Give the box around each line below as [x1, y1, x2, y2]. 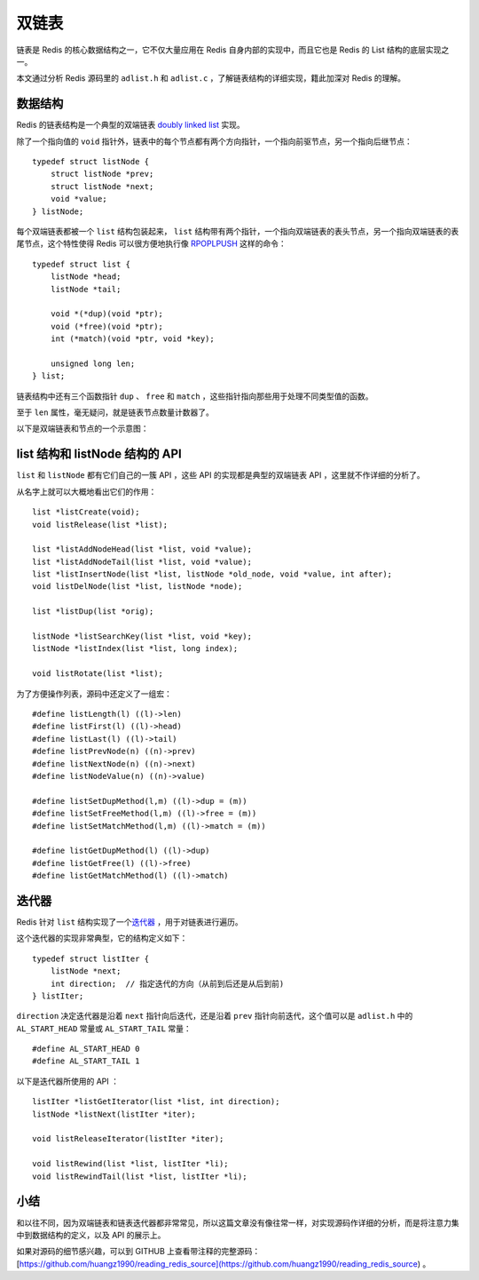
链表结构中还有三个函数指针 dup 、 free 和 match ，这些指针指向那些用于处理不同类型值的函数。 [16, 391, 373, 401]
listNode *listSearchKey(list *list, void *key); [32, 632, 253, 641]
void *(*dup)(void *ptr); [50, 309, 164, 319]
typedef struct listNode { [32, 156, 150, 167]
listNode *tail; [50, 284, 122, 294]
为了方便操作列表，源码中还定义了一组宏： [16, 688, 172, 699]
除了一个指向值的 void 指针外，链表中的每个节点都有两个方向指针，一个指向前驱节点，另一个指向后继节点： [16, 136, 412, 147]
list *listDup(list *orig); [32, 607, 154, 616]
